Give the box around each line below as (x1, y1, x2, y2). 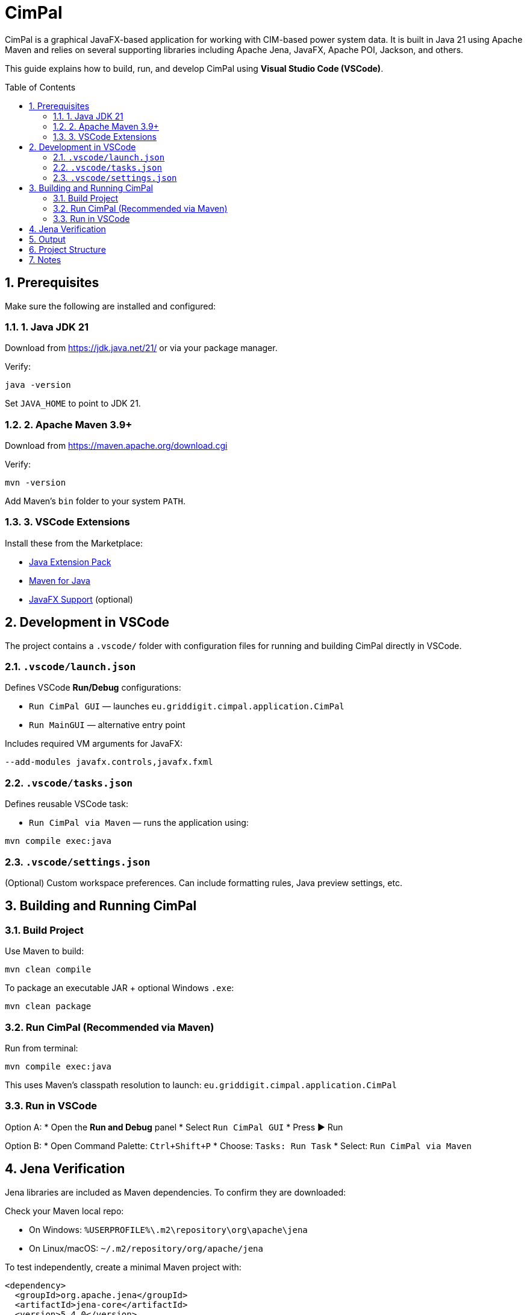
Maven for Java (29, 575, 90, 586)
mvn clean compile (5, 965, 92, 975)
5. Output (29, 233, 66, 244)
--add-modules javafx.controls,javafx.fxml (5, 757, 213, 767)
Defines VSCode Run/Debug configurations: (5, 682, 181, 693)
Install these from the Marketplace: (5, 537, 143, 548)
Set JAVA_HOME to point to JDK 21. (5, 398, 141, 409)
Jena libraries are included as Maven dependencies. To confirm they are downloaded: (5, 1187, 346, 1197)
